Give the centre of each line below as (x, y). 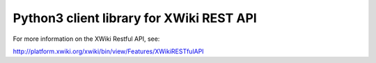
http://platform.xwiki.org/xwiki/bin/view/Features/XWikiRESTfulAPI (109, 51)
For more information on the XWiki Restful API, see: (86, 39)
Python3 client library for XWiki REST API (135, 18)
